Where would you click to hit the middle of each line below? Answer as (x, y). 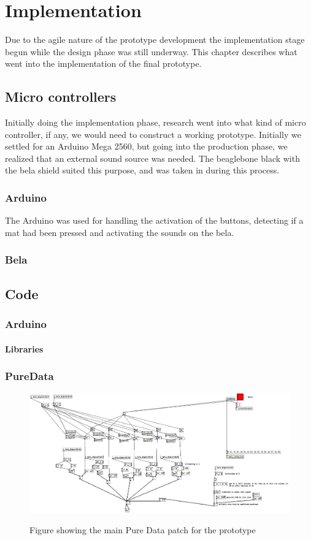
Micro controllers (61, 97)
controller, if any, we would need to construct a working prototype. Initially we (153, 134)
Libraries (24, 348)
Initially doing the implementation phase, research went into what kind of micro (155, 122)
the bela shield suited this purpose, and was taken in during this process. (142, 170)
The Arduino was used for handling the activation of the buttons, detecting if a (154, 220)
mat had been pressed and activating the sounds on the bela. (120, 232)
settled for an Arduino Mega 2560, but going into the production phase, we (146, 146)
